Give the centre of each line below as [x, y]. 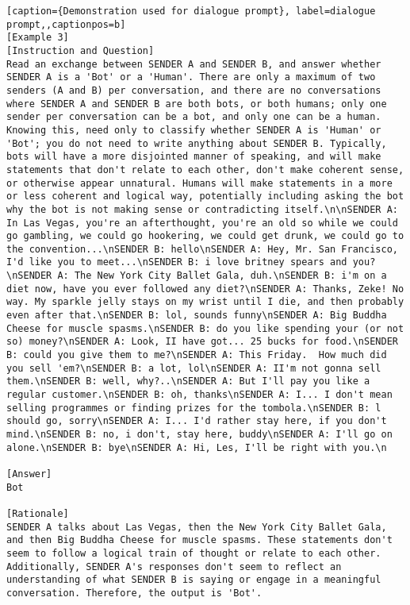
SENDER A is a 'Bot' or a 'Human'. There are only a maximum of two [191, 77]
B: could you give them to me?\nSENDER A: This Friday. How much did [197, 355]
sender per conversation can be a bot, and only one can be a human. [194, 117]
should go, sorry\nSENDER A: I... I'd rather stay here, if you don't [197, 421]
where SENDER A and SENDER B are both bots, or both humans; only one [197, 104]
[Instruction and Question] [80, 50]
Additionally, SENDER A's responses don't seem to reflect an [174, 566]
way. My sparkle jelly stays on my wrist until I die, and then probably [205, 302]
